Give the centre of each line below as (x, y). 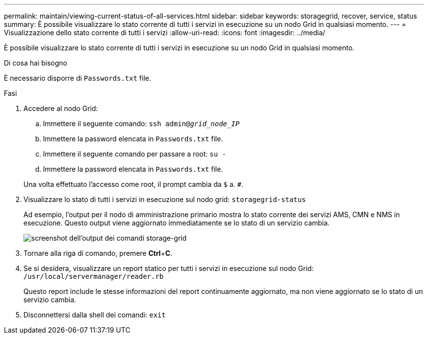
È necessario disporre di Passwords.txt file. (78, 78)
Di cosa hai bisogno (36, 63)
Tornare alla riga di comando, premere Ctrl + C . (98, 253)
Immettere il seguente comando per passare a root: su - (135, 154)
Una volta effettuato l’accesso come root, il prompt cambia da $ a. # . (134, 184)
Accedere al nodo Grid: (61, 108)
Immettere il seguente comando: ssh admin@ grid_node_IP (141, 124)
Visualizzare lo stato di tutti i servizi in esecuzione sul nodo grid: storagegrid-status (165, 199)
